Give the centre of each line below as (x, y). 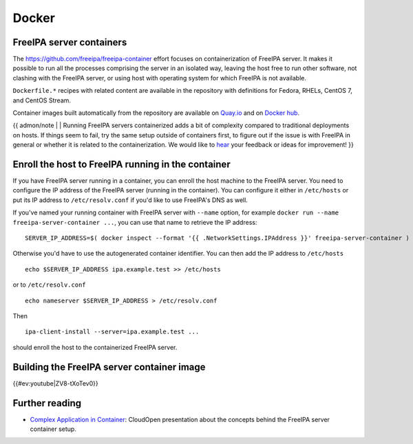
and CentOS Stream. (42, 100)
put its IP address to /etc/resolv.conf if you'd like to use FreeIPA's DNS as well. (130, 200)
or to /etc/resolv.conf (49, 285)
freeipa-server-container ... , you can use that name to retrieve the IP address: (135, 222)
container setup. (53, 429)
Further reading (47, 403)
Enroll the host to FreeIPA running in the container (121, 164)
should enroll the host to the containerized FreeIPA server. (95, 347)
